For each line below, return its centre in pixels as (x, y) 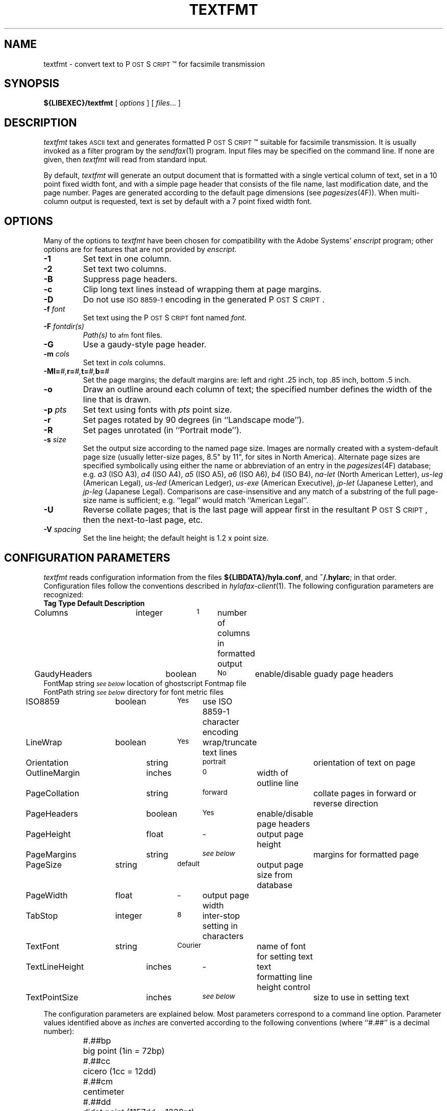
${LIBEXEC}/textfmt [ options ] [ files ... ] (112, 103)
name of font (281, 946)
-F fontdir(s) (64, 326)
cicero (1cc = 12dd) (120, 1071)
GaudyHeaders (63, 674)
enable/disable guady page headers (324, 674)
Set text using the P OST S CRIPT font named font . (165, 318)
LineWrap (44, 742)
